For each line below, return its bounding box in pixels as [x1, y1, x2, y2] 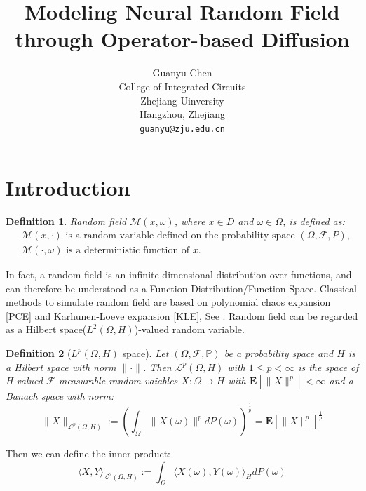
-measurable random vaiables [55, 373, 178, 388]
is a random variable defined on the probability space [65, 230, 295, 241]
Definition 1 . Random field [6, 214, 127, 229]
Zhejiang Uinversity [140, 93, 224, 107]
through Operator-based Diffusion [15, 25, 350, 53]
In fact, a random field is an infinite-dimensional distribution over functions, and [6, 267, 352, 281]
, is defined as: [283, 214, 345, 229]
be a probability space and [224, 345, 334, 360]
